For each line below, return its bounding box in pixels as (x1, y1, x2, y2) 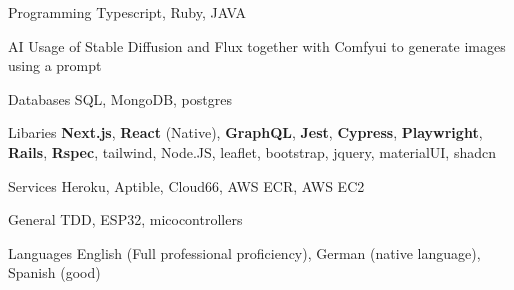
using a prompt (8, 55, 102, 76)
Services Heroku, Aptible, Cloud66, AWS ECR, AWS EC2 (8, 175, 365, 196)
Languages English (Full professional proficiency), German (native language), (8, 242, 481, 263)
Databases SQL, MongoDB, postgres (8, 88, 232, 109)
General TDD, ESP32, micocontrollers (8, 209, 243, 230)
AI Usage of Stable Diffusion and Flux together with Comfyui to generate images (8, 35, 506, 56)
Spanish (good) (8, 262, 101, 283)
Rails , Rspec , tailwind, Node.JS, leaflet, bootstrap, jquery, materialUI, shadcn (8, 141, 497, 162)
